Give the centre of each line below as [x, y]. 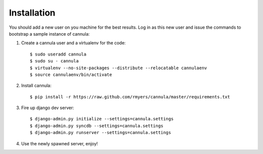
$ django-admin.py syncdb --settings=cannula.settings [97, 126]
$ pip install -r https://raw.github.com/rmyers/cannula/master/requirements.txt [130, 97]
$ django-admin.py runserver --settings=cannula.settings [101, 133]
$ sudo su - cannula [54, 61]
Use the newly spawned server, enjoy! [60, 143]
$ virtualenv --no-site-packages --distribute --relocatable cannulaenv [118, 68]
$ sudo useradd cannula [58, 54]
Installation [32, 13]
